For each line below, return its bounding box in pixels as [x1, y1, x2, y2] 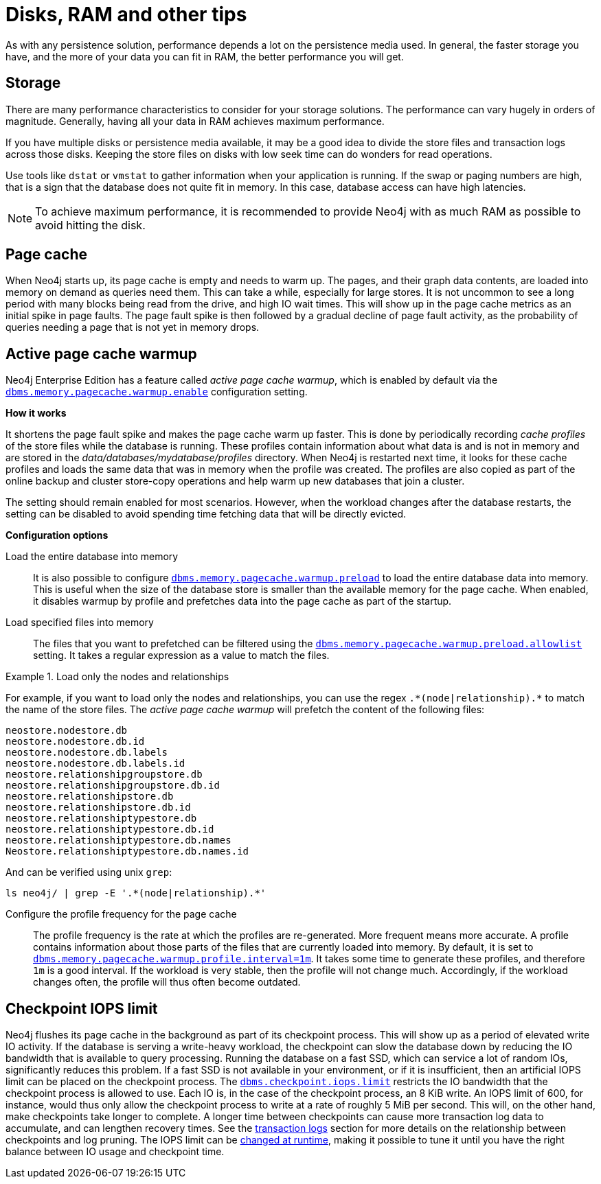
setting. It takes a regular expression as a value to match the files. [33, 649, 330, 662]
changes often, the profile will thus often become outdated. [33, 976, 301, 988]
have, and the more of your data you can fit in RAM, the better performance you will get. [5, 50, 404, 62]
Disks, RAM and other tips [5, 3, 247, 26]
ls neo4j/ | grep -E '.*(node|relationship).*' [5, 887, 267, 899]
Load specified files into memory [5, 616, 154, 629]
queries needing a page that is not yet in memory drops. [5, 321, 260, 334]
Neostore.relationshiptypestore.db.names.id [5, 846, 249, 857]
